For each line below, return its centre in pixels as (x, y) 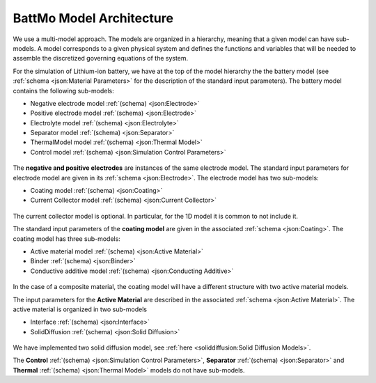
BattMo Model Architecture (93, 18)
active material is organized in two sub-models (80, 309)
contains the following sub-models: (63, 91)
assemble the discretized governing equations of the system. (101, 58)
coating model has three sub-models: (67, 239)
